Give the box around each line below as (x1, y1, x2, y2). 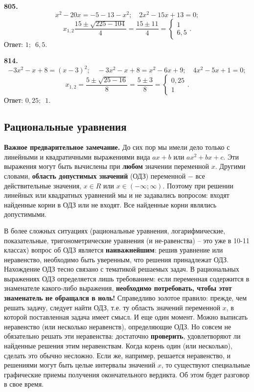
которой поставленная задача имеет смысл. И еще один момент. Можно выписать (4, 312, 248, 322)
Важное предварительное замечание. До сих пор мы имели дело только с (4, 142, 230, 152)
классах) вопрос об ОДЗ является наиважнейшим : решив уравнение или (4, 245, 223, 255)
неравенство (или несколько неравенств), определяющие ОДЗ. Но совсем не (4, 321, 231, 331)
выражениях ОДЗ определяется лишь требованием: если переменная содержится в (4, 273, 250, 283)
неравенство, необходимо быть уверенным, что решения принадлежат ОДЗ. (4, 254, 229, 264)
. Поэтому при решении (162, 180, 233, 190)
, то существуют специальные (161, 360, 250, 370)
